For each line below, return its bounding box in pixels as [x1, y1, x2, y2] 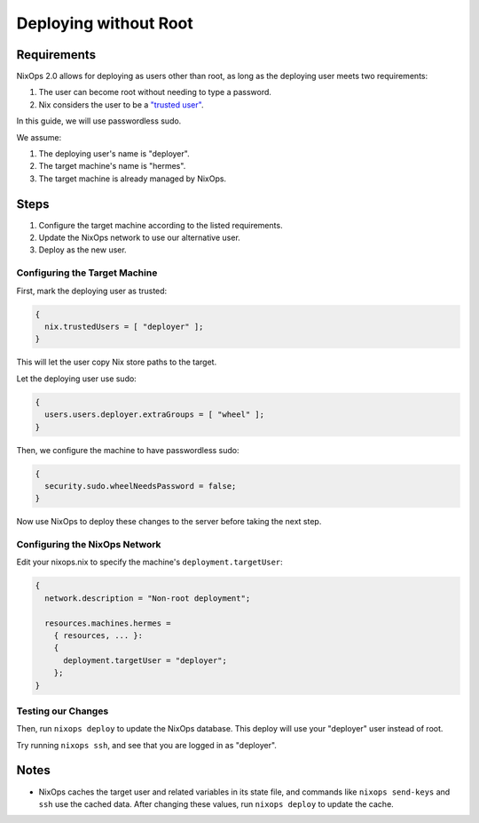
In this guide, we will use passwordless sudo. [16, 116, 182, 126]
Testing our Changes [16, 705, 109, 717]
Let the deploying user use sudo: [16, 373, 137, 384]
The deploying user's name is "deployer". [38, 148, 190, 159]
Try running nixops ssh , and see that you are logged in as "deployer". [16, 739, 277, 750]
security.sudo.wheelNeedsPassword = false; [44, 481, 237, 491]
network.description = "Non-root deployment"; [44, 593, 251, 603]
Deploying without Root [16, 13, 194, 33]
